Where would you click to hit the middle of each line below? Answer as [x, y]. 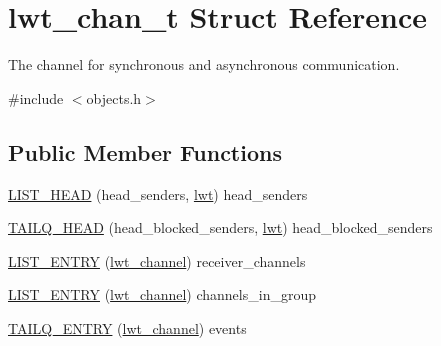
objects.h [114, 97]
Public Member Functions [145, 151]
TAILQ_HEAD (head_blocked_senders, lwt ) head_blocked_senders [220, 227]
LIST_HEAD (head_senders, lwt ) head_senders [158, 193]
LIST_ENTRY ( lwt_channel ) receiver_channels [157, 260]
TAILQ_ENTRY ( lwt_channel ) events [127, 327]
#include [36, 97]
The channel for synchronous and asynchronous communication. [204, 64]
